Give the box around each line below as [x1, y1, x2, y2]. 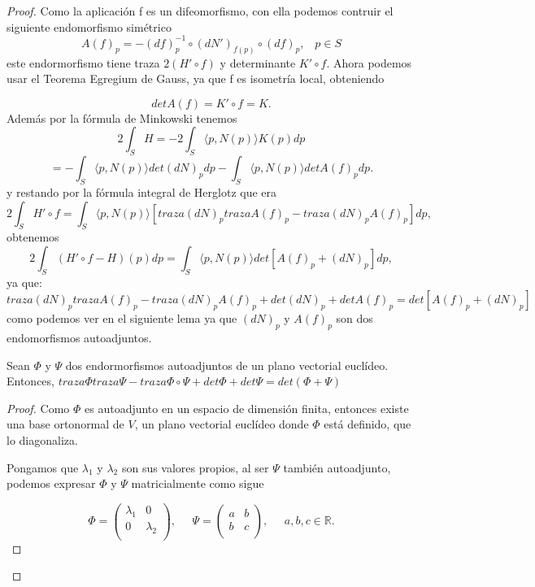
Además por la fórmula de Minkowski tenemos [7, 109, 237, 126]
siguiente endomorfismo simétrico [7, 18, 172, 35]
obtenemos [7, 228, 59, 246]
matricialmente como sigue [131, 475, 264, 492]
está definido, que [324, 415, 411, 433]
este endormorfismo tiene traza [7, 54, 160, 71]
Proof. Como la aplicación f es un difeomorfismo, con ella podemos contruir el [7, 2, 394, 19]
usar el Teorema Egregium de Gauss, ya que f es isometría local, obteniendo [7, 70, 385, 87]
